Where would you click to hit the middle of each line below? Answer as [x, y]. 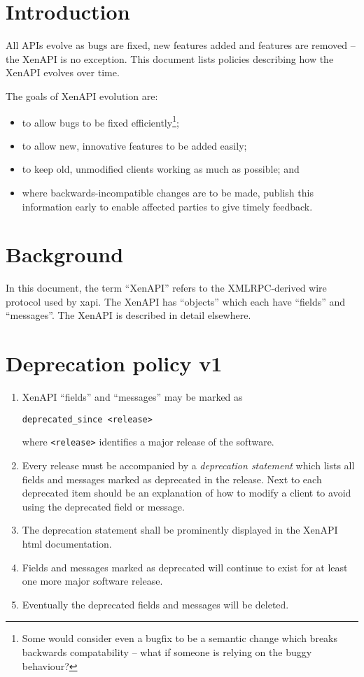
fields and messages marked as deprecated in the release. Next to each [172, 479]
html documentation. [67, 544]
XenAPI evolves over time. [63, 72]
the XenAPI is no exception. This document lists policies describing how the [170, 58]
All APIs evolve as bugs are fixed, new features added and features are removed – [181, 45]
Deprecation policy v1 [114, 363]
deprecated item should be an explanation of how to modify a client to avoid [187, 493]
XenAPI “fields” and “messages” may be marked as [132, 397]
